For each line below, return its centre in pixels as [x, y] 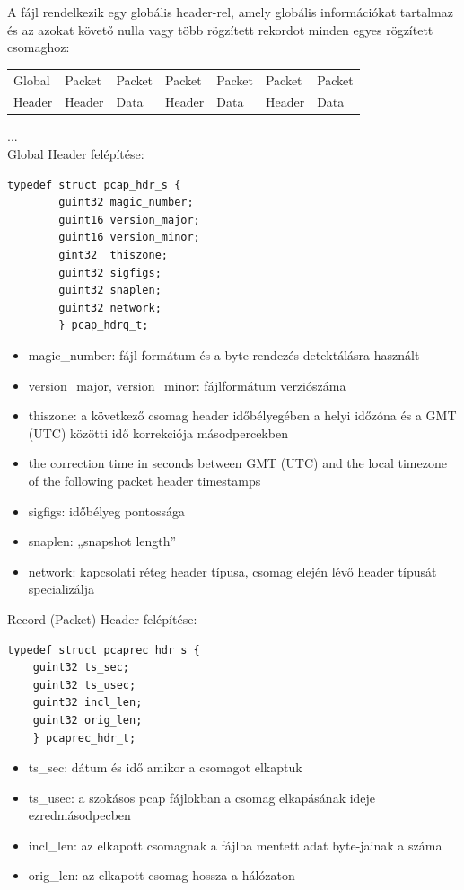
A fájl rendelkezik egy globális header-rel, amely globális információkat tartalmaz [230, 12]
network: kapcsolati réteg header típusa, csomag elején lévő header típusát [232, 571]
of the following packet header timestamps [144, 480]
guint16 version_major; [129, 220]
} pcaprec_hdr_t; [84, 738]
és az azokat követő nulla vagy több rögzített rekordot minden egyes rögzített [220, 29]
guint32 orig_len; [88, 720]
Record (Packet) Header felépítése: [102, 618]
